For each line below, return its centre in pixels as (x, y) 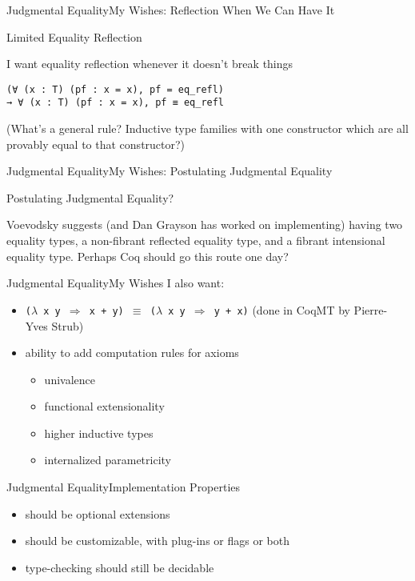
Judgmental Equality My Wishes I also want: (116, 283)
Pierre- (371, 309)
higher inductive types (99, 433)
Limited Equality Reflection (74, 36)
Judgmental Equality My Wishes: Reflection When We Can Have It (171, 10)
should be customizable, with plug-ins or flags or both (157, 541)
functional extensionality (104, 406)
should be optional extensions (98, 513)
